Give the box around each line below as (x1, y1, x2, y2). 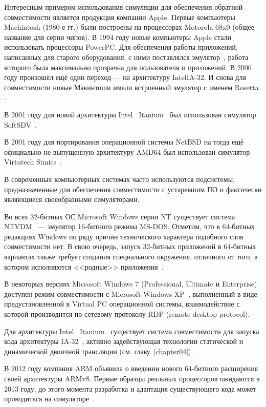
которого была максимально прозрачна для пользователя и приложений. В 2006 (4, 62, 252, 72)
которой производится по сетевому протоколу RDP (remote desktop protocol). (4, 309, 250, 319)
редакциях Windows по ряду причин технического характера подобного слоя (4, 231, 243, 241)
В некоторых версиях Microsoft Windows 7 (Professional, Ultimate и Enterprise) (4, 278, 257, 289)
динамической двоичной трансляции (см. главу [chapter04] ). (4, 345, 193, 356)
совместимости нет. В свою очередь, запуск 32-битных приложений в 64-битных (4, 241, 256, 252)
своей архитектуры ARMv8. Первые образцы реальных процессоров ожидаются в (4, 373, 260, 383)
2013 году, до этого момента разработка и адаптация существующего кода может (4, 383, 256, 394)
